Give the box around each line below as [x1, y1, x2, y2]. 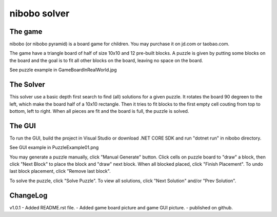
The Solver [9, 80, 46, 89]
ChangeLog [9, 191, 48, 200]
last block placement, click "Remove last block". [9, 168, 111, 174]
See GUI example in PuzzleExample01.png [9, 144, 99, 151]
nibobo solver [9, 8, 70, 19]
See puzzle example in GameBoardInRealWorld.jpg [9, 67, 117, 73]
